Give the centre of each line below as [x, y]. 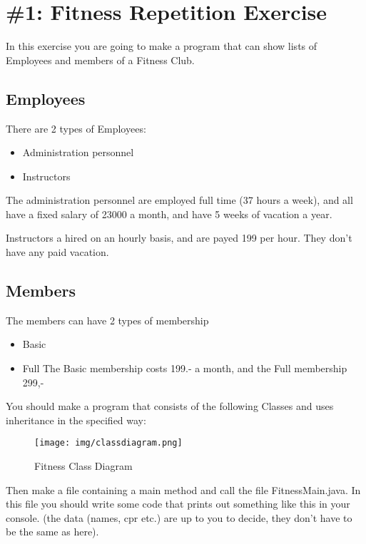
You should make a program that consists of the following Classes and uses [170, 406]
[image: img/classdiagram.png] [108, 443]
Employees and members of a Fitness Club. [100, 60]
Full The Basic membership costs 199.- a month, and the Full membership [185, 368]
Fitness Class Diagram [83, 466]
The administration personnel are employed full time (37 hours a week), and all [179, 200]
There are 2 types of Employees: [76, 128]
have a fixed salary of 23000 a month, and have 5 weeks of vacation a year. [169, 214]
